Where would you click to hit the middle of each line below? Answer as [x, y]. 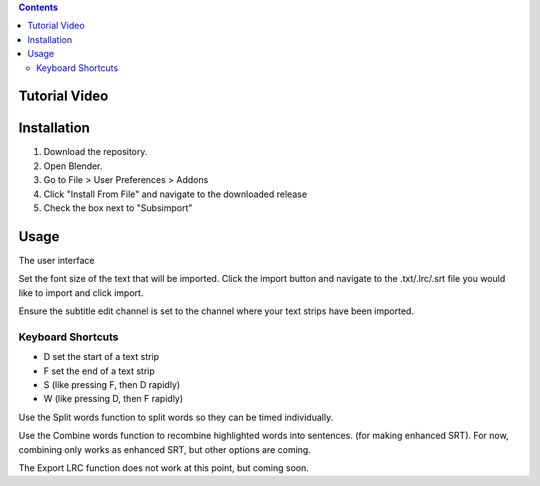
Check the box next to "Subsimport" [118, 208]
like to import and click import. [81, 292]
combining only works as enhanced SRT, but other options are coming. [165, 449]
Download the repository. [95, 152]
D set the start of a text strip [101, 357]
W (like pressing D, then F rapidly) [113, 399]
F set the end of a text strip [99, 371]
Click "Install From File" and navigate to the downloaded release [175, 194]
